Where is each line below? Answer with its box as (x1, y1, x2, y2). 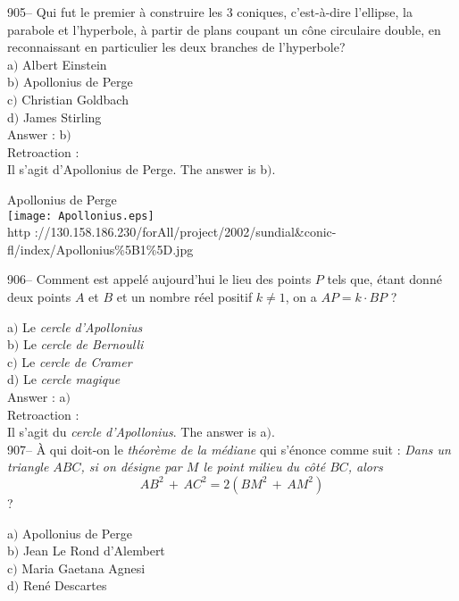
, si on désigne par (80, 457, 182, 476)
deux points (7, 287, 71, 305)
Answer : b (7, 125, 67, 144)
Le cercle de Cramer (21, 352, 132, 371)
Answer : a (7, 387, 66, 405)
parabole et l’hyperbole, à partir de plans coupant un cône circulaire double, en (7, 20, 441, 38)
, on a (285, 287, 317, 305)
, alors (347, 457, 383, 476)
